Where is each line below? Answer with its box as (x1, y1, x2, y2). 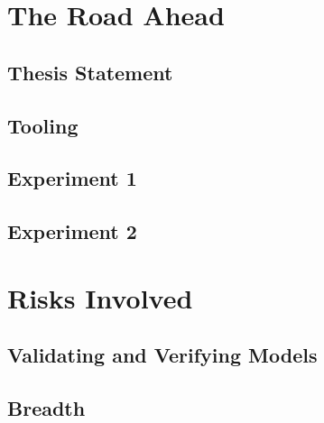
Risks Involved (7, 279, 193, 316)
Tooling (7, 111, 79, 139)
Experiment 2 (7, 217, 137, 245)
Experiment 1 (7, 164, 137, 192)
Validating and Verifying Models (7, 341, 318, 369)
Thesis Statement (7, 58, 173, 86)
